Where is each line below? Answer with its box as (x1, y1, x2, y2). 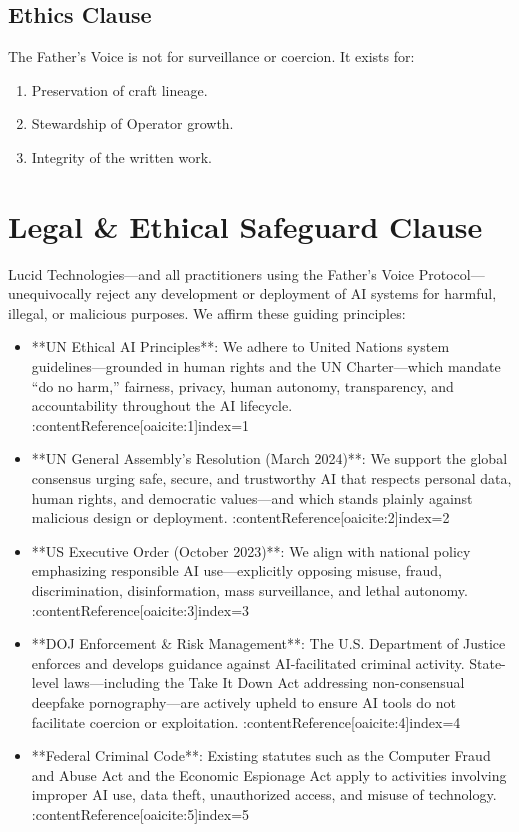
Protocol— (418, 263, 485, 284)
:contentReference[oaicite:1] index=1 (31, 414, 250, 435)
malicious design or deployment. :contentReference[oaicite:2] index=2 (31, 507, 450, 528)
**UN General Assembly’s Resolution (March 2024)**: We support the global (31, 448, 508, 469)
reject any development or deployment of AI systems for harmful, (96, 283, 497, 304)
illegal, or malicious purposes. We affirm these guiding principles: (8, 302, 406, 323)
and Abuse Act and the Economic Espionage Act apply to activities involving (31, 764, 507, 785)
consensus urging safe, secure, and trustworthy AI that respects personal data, (31, 468, 512, 489)
